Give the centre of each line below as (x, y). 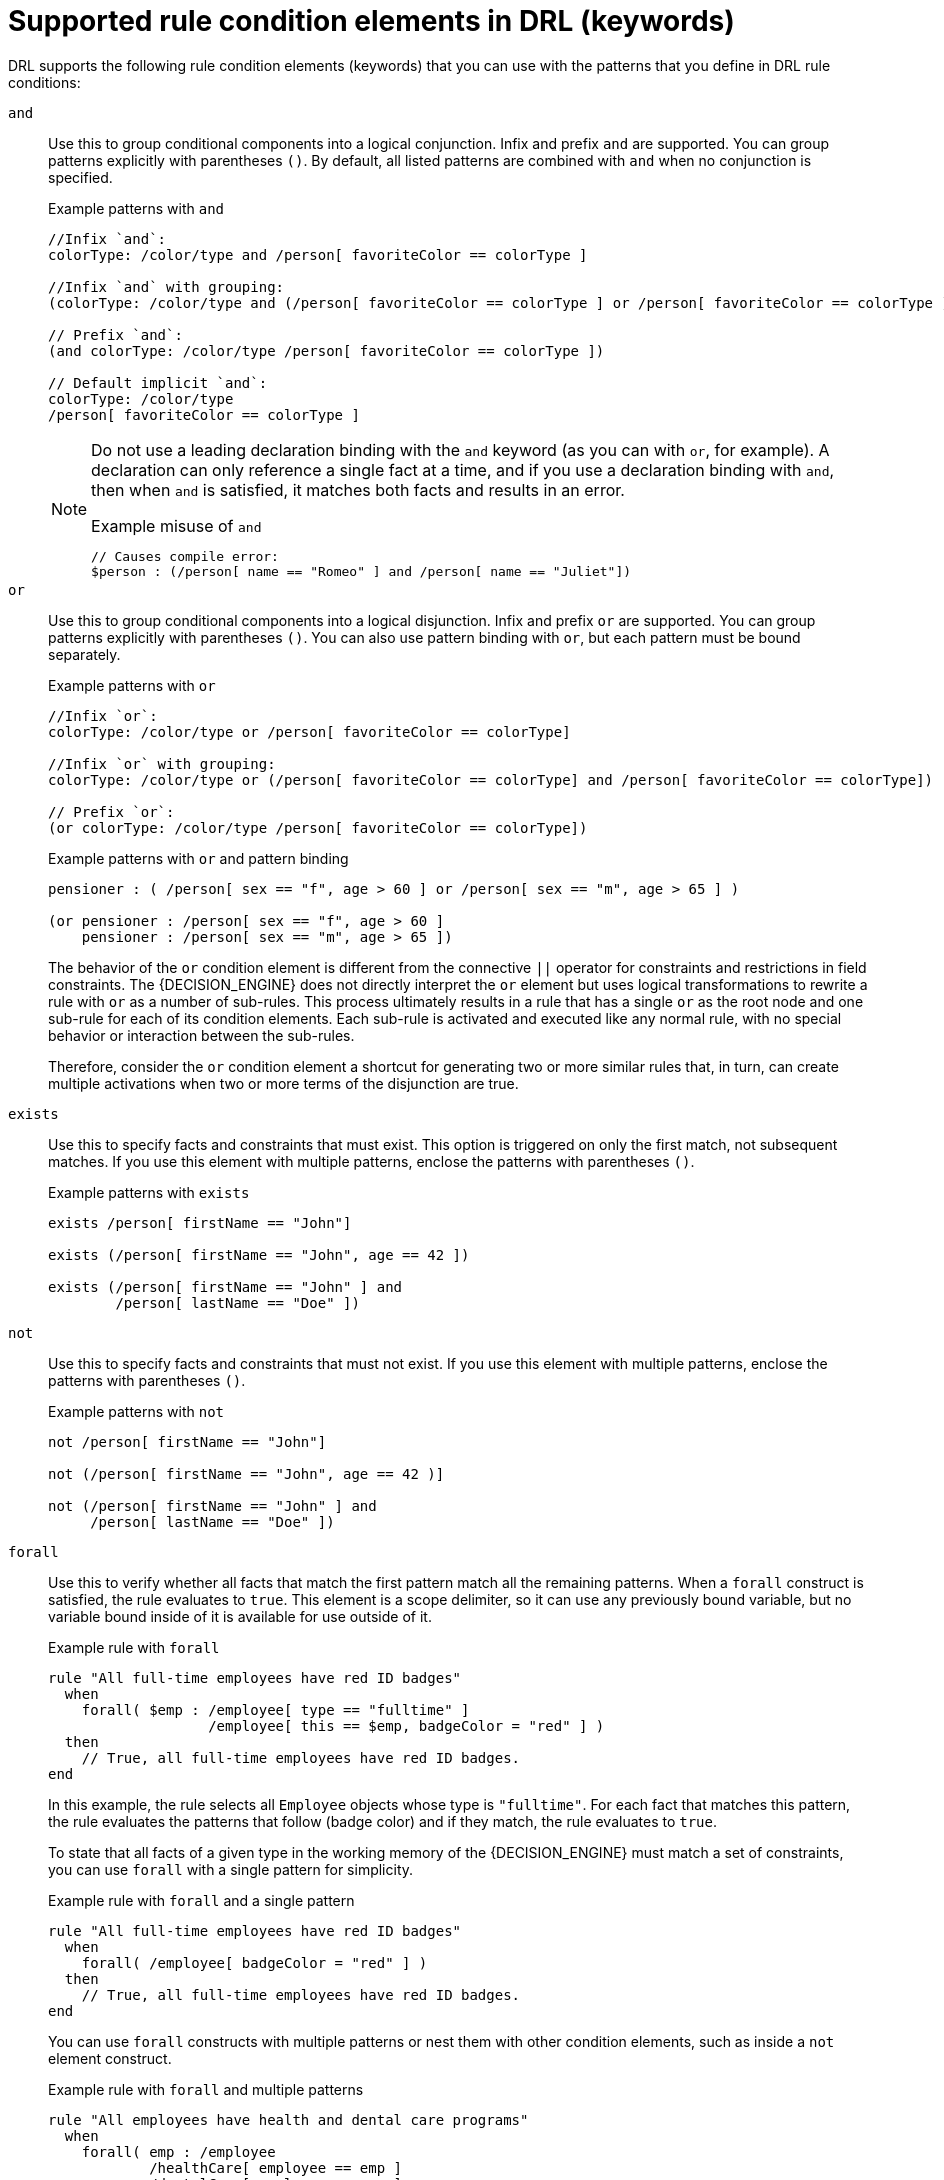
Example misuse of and (176, 525)
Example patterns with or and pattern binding (198, 858)
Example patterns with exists (149, 1192)
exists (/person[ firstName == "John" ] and (225, 1286)
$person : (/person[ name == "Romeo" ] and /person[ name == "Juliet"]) (361, 571)
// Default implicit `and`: (158, 382)
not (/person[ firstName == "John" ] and (212, 1505)
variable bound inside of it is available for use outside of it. (240, 1616)
